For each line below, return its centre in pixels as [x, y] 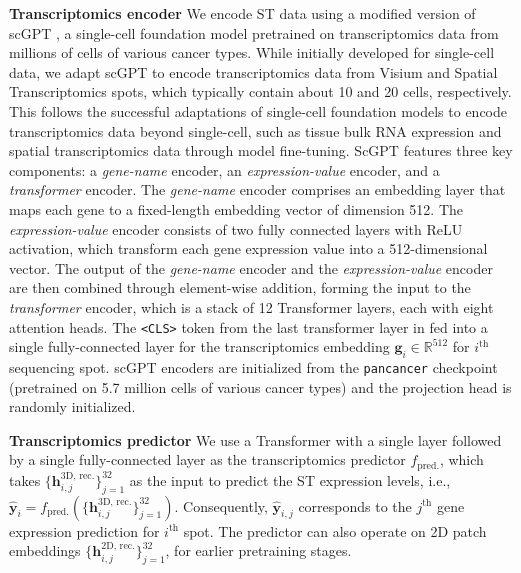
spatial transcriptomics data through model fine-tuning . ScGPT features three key [261, 150]
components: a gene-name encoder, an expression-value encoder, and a [224, 169]
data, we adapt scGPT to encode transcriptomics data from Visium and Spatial [253, 71]
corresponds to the [355, 505]
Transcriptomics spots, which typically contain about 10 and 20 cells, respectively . [260, 91]
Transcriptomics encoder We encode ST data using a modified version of [242, 13]
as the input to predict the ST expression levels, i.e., [290, 479]
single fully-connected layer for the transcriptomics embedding [199, 346]
